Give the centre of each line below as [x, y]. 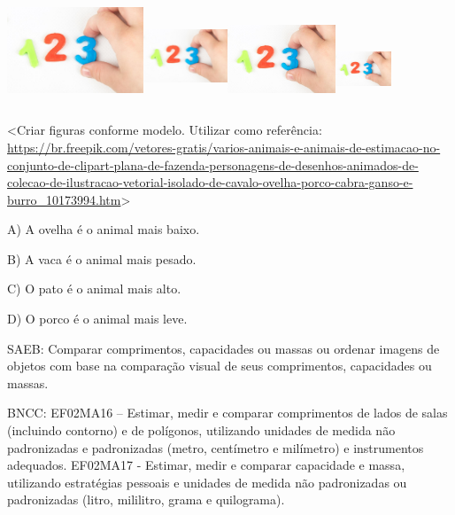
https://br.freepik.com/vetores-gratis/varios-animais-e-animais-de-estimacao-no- [224, 147]
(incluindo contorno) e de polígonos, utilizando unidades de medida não [201, 430]
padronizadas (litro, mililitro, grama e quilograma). [146, 499]
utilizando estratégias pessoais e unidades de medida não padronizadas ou [207, 482]
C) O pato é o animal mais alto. [94, 289]
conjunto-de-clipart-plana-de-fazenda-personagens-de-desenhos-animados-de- [213, 164]
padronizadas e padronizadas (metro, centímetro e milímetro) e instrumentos [216, 447]
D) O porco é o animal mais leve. [97, 319]
